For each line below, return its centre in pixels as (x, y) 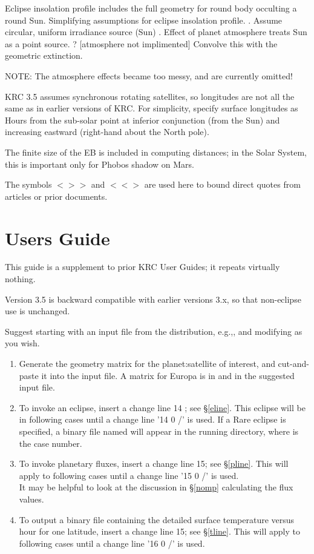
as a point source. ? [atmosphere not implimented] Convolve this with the (141, 43)
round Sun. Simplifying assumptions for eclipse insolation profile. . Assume (144, 20)
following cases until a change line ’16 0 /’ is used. (112, 543)
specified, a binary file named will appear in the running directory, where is (159, 431)
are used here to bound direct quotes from (222, 184)
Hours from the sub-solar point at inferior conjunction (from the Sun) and (142, 120)
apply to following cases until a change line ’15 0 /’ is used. (129, 475)
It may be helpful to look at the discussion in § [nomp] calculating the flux (156, 487)
